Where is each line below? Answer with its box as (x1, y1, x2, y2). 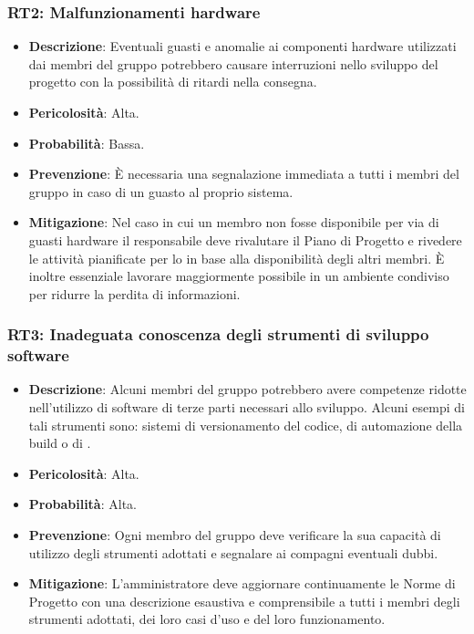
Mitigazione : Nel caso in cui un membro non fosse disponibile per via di (28, 213, 439, 232)
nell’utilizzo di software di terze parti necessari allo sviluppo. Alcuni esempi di (28, 398, 465, 417)
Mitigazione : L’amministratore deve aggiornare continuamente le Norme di (28, 574, 456, 593)
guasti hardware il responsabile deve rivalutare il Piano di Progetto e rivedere (28, 230, 462, 249)
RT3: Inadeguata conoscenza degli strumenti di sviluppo (7, 323, 429, 346)
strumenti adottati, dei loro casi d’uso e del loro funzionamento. (28, 609, 386, 629)
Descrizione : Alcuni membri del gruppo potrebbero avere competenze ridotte (28, 379, 467, 399)
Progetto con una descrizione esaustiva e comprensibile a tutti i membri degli (28, 591, 460, 610)
